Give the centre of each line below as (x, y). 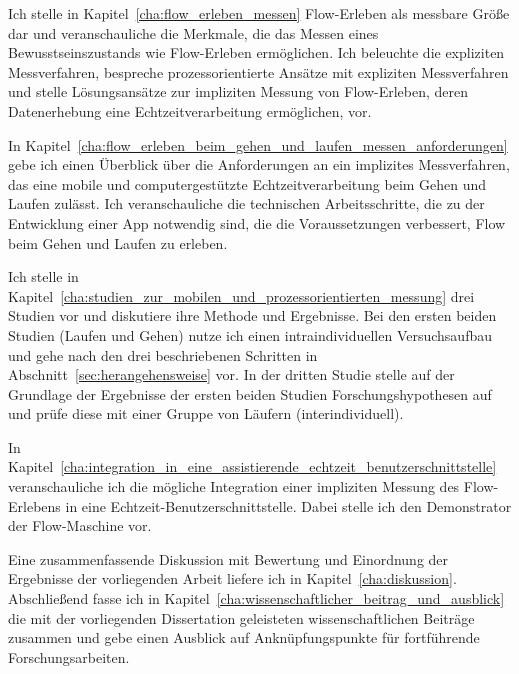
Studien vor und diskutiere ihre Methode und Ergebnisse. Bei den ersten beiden (252, 315)
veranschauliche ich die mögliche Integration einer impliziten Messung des (234, 486)
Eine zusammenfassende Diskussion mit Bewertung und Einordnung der (228, 558)
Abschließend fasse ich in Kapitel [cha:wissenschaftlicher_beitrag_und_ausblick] (256, 598)
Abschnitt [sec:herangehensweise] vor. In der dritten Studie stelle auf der (231, 374)
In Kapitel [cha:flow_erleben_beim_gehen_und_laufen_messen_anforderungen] (258, 144)
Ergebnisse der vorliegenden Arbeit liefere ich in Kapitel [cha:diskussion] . (232, 578)
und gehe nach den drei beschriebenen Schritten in (163, 354)
